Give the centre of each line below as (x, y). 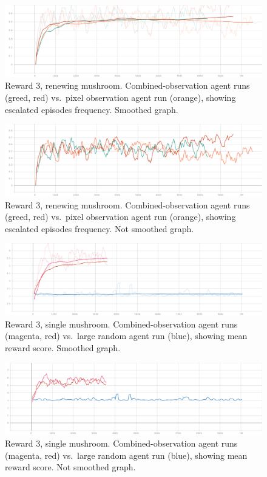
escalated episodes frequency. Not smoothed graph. (100, 228)
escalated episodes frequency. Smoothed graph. (92, 109)
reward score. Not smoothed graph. (70, 467)
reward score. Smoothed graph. (63, 348)
